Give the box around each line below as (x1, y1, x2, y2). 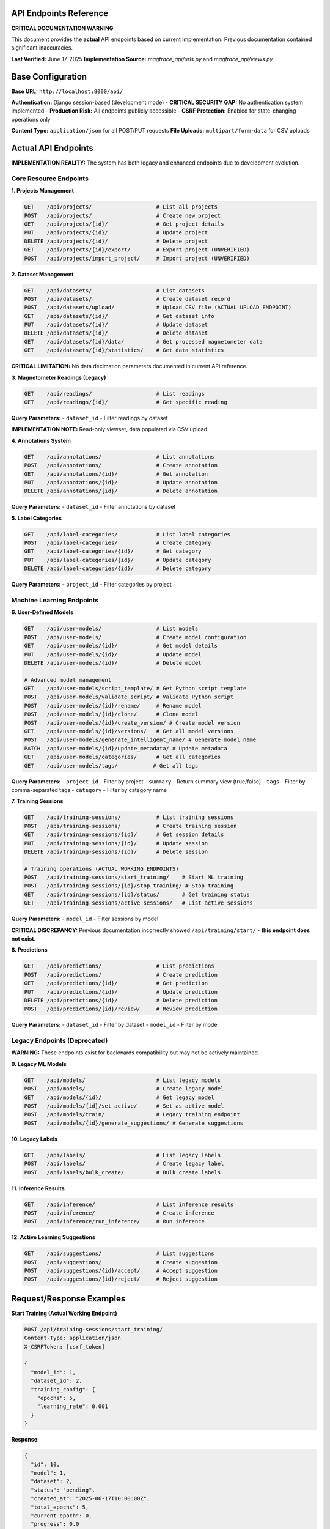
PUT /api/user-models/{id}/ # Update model (24, 651, 202, 657)
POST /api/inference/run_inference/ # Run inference (24, 1218, 205, 1225)
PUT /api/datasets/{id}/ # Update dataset (24, 321, 208, 328)
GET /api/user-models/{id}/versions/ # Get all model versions (24, 728, 234, 735)
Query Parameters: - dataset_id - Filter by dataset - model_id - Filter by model (11, 1021, 219, 1029)
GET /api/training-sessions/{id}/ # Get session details (24, 831, 224, 838)
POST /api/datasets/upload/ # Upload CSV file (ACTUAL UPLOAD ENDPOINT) (24, 304, 292, 311)
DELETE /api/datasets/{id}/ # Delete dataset (24, 330, 208, 336)
